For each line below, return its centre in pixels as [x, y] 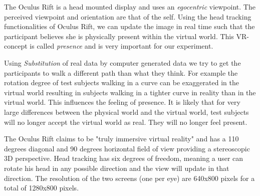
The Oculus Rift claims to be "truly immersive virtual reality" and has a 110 [121, 139]
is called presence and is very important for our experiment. [121, 46]
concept [16, 46]
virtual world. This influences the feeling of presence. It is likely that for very [122, 102]
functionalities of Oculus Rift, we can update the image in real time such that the [129, 26]
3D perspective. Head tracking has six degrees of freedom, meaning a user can [124, 158]
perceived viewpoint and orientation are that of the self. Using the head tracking [128, 16]
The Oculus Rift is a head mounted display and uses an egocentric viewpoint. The [130, 7]
